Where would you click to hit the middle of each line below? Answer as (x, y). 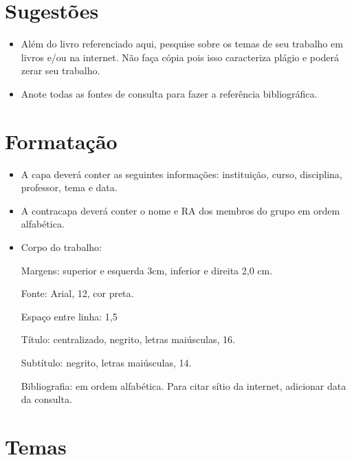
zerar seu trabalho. (60, 70)
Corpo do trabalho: (61, 247)
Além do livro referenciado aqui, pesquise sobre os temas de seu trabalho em (182, 44)
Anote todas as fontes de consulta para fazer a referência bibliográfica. (169, 93)
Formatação (61, 141)
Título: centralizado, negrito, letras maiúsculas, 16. (128, 339)
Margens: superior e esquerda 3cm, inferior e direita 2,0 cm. (147, 270)
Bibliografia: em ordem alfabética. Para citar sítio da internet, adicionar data (184, 385)
